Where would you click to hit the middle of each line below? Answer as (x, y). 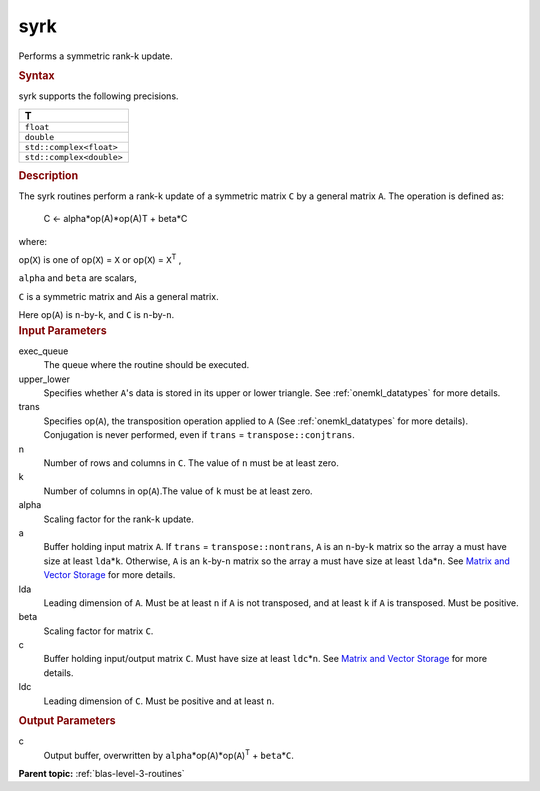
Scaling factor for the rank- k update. (118, 519)
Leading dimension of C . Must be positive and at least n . (159, 701)
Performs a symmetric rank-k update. (96, 56)
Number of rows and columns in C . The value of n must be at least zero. (191, 462)
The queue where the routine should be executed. (146, 365)
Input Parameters (62, 330)
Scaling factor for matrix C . (98, 631)
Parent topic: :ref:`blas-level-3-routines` (101, 774)
